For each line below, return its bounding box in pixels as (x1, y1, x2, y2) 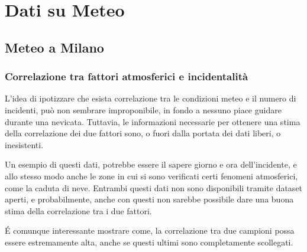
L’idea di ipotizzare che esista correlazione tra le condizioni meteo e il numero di (5, 92, 296, 104)
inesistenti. (5, 138, 44, 150)
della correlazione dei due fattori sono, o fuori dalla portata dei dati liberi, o (5, 127, 281, 139)
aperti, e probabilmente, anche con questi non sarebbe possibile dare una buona (5, 193, 294, 205)
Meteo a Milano (5, 38, 104, 56)
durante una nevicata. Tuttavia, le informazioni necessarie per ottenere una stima (5, 115, 300, 127)
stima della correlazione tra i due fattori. (5, 204, 152, 217)
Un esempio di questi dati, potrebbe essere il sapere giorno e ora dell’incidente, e (5, 158, 297, 171)
